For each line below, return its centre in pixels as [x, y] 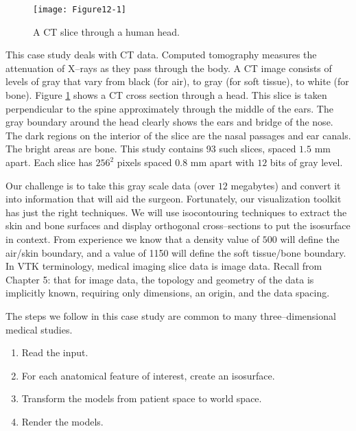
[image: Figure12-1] [80, 10]
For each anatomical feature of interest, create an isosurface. [148, 375]
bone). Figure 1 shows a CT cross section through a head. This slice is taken [166, 95]
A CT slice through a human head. [107, 31]
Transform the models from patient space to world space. [142, 398]
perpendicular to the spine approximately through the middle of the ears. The [169, 108]
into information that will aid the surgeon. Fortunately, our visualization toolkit [174, 199]
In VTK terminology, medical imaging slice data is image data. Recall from [164, 266]
